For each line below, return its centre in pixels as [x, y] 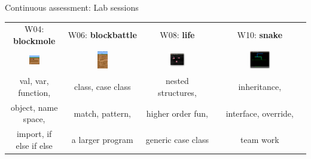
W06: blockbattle [102, 35]
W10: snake [260, 35]
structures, [177, 92]
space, [34, 119]
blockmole [34, 40]
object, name [34, 107]
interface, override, [260, 113]
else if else [34, 145]
